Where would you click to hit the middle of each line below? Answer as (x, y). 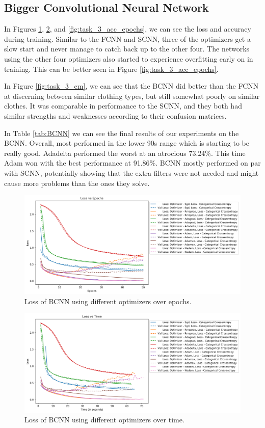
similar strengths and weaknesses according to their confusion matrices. (115, 115)
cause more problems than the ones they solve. (77, 183)
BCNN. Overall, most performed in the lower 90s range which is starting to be (127, 143)
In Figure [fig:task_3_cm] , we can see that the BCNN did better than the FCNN (131, 86)
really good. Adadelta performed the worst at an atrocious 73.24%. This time (125, 153)
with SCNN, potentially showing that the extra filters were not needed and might (131, 172)
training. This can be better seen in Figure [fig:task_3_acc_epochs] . (111, 69)
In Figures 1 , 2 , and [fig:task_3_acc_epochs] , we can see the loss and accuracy (128, 29)
